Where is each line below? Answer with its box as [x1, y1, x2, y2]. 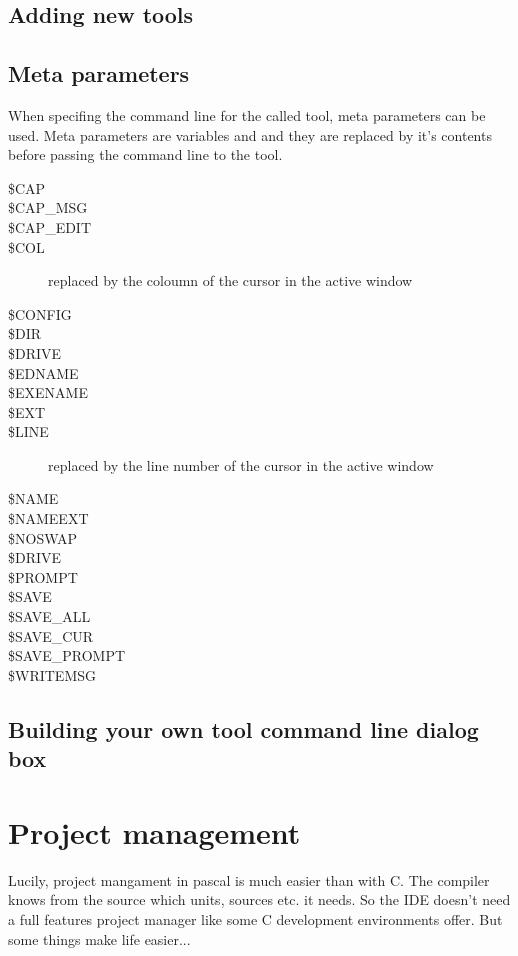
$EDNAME [8, 362, 79, 383]
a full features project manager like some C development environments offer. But [8, 908, 503, 929]
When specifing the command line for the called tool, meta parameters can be [8, 104, 486, 125]
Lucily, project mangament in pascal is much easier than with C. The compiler [8, 869, 490, 890]
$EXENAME [8, 382, 88, 403]
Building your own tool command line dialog [8, 713, 479, 744]
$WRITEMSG [8, 664, 97, 685]
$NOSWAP [8, 527, 78, 548]
